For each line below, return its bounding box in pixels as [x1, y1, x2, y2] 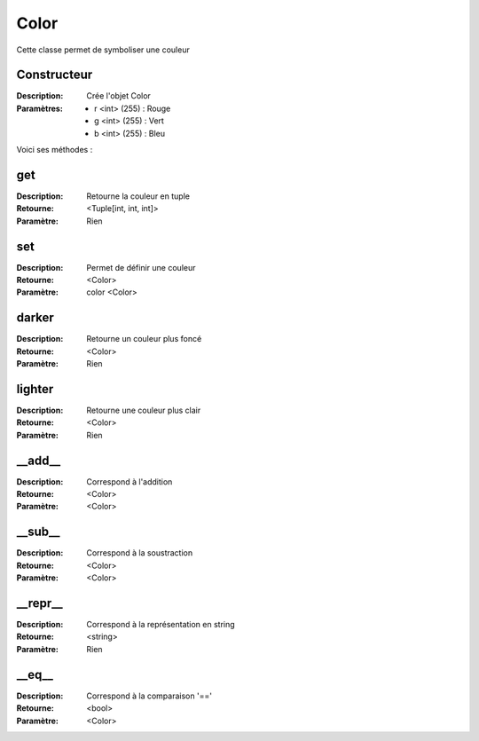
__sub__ [16, 524, 61, 540]
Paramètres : [16, 103, 64, 114]
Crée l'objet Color [86, 91, 151, 101]
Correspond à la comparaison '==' [86, 690, 213, 701]
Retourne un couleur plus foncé [86, 334, 202, 344]
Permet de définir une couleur [86, 262, 196, 272]
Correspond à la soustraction [86, 548, 193, 558]
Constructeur [16, 67, 93, 83]
